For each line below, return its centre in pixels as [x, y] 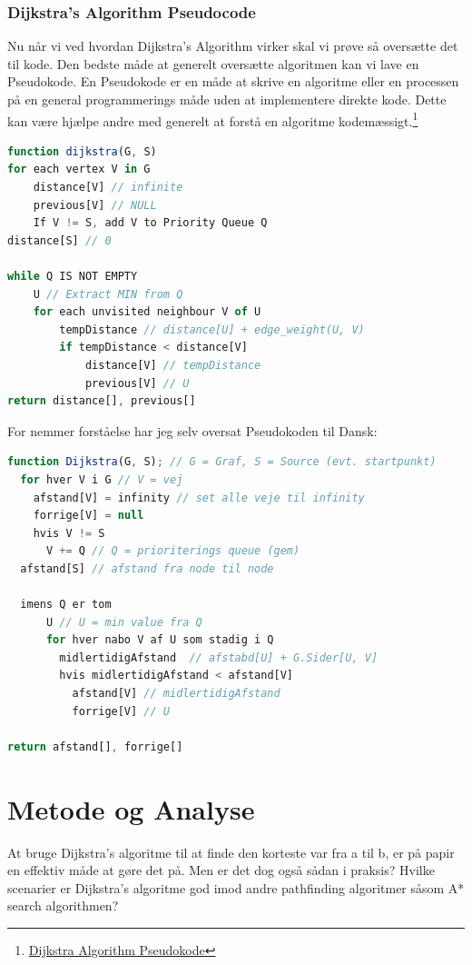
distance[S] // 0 [59, 240]
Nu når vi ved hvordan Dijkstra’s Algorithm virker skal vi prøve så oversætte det [233, 46]
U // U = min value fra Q [124, 622]
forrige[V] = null [88, 516]
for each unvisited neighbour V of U [147, 312]
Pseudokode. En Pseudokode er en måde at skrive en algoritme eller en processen [233, 81]
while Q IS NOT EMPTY [73, 276]
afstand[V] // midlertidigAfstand [176, 694]
